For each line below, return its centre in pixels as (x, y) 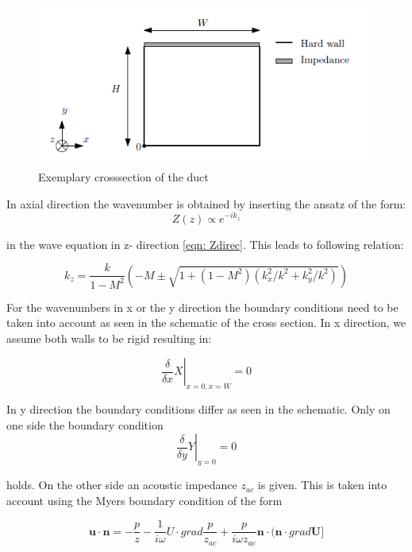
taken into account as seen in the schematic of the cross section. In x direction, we (206, 323)
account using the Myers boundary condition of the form (144, 500)
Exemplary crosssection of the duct (123, 177)
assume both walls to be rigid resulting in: (109, 338)
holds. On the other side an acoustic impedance (122, 485)
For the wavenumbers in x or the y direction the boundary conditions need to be (202, 307)
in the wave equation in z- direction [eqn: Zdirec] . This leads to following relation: (205, 244)
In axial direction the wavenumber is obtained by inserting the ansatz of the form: (206, 203)
